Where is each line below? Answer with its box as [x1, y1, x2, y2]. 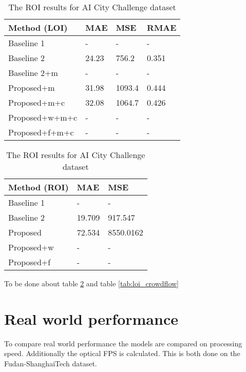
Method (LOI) [8, 22, 68, 33]
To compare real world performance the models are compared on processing [4, 338, 242, 348]
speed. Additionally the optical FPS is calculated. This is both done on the [4, 348, 240, 359]
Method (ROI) [8, 181, 69, 193]
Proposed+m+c [8, 96, 65, 108]
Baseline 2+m [8, 67, 58, 79]
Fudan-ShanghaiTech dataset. [4, 358, 97, 368]
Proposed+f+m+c [8, 126, 74, 138]
